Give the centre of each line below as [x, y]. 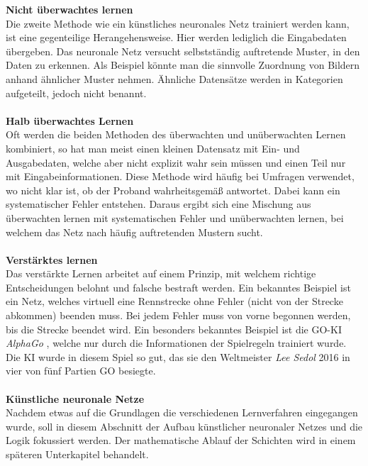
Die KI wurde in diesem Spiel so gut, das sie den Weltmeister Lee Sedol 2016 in [178, 356]
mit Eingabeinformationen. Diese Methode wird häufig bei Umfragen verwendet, [180, 176]
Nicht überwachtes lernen [69, 9]
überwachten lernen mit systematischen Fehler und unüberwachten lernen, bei [175, 217]
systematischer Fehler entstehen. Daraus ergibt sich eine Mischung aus [158, 204]
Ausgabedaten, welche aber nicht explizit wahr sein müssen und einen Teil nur [176, 162]
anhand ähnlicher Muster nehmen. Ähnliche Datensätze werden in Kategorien [174, 78]
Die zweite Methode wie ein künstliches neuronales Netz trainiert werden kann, [178, 23]
